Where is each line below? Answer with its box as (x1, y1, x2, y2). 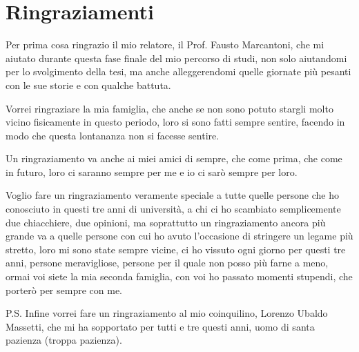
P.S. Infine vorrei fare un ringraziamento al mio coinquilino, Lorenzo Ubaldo (6, 306, 328, 320)
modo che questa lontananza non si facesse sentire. (6, 128, 220, 142)
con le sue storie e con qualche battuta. (6, 77, 171, 92)
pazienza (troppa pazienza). (6, 333, 122, 347)
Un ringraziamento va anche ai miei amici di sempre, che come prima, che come (6, 151, 342, 166)
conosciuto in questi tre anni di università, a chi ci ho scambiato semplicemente (6, 202, 341, 216)
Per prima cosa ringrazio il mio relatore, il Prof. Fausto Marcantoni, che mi (6, 37, 324, 52)
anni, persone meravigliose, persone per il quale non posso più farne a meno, (6, 255, 329, 270)
